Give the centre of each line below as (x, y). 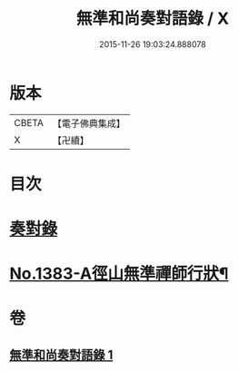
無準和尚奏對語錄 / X (153, 19)
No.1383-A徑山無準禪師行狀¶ (119, 274)
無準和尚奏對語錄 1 (61, 355)
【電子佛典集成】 (89, 123)
